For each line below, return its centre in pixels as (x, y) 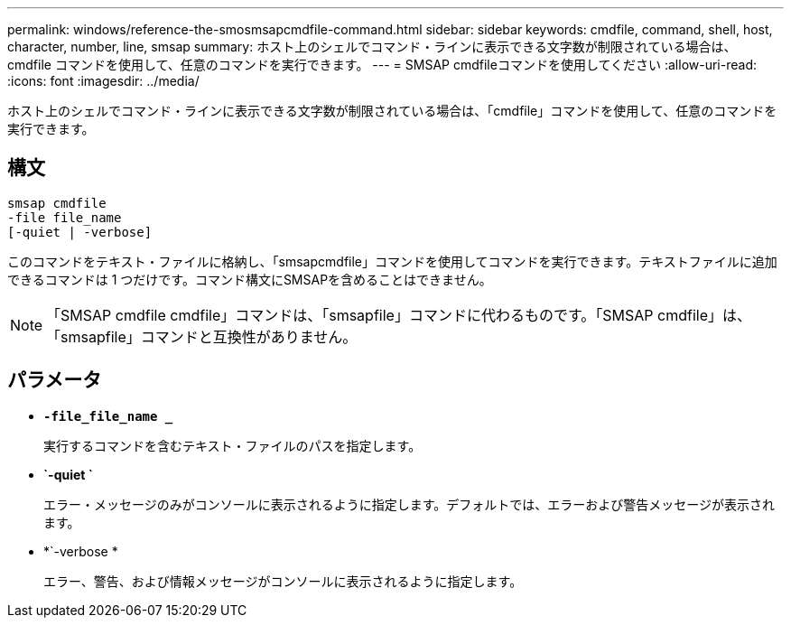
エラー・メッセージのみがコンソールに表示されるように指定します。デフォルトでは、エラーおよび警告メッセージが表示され (409, 504)
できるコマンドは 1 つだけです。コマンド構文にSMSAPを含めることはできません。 (250, 279)
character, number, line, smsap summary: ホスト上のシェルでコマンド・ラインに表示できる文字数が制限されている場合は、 (372, 47)
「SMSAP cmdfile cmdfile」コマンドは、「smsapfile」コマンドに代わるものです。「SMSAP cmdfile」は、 (399, 315)
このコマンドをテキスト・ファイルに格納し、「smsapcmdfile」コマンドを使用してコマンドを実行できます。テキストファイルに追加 (392, 261)
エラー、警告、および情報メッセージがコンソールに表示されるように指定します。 (283, 581)
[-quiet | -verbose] (80, 232)
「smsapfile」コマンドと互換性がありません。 (202, 336)
